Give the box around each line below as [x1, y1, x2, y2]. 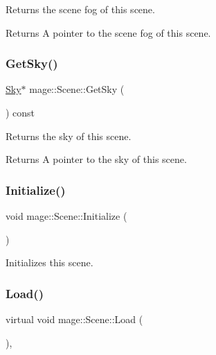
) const [6, 105, 35, 119]
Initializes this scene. [6, 255, 93, 270]
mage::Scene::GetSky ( [29, 82, 125, 96]
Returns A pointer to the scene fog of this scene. [6, 25, 211, 40]
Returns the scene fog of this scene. [6, 2, 155, 16]
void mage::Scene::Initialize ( [6, 209, 127, 223]
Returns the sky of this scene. [6, 128, 132, 143]
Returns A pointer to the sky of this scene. [6, 152, 187, 166]
